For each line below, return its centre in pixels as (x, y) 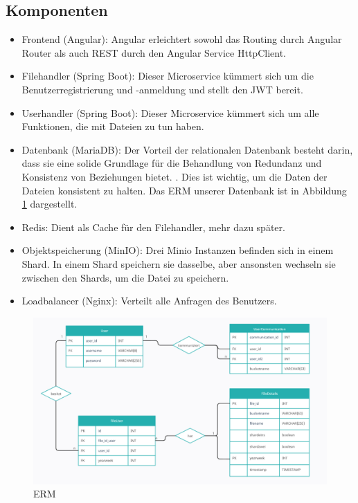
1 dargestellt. (50, 204)
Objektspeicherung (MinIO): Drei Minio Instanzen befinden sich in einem (178, 250)
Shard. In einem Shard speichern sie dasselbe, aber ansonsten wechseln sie (179, 263)
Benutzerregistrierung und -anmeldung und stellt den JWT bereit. (162, 89)
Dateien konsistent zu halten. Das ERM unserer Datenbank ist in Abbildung (184, 190)
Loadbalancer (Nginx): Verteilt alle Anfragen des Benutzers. (149, 301)
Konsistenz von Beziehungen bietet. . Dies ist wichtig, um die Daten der (174, 176)
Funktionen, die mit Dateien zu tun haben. (113, 126)
